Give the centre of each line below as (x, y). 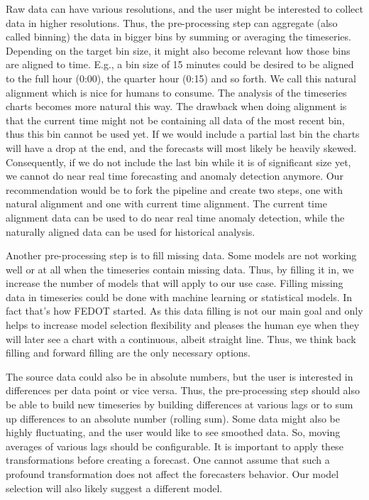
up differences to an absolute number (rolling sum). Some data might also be (173, 418)
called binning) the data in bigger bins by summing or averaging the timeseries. (178, 37)
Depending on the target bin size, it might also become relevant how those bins (178, 50)
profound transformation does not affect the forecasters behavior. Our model (172, 474)
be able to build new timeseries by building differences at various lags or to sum (180, 404)
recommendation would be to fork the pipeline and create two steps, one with (175, 189)
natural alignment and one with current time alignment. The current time (166, 203)
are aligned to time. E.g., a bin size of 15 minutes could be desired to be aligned (180, 64)
